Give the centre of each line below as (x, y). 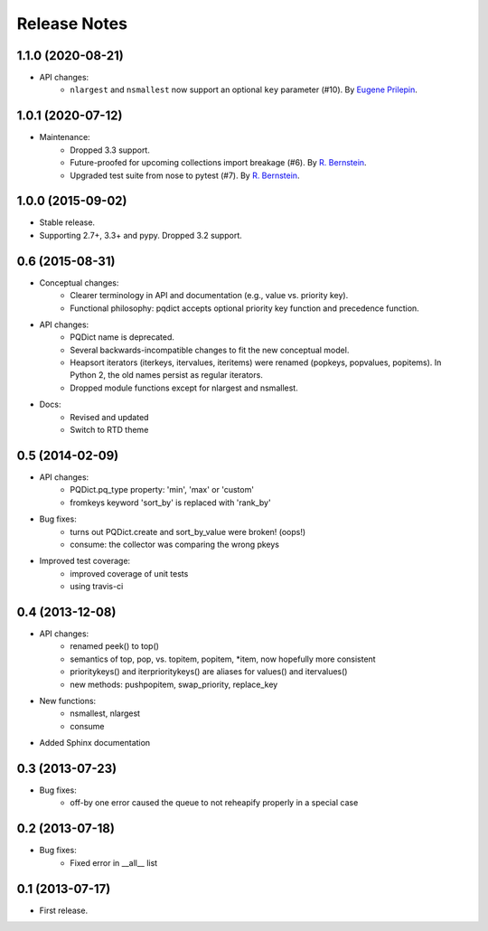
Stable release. (67, 222)
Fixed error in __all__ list (114, 862)
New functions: (68, 701)
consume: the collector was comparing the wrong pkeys (175, 544)
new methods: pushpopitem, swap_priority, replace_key (174, 684)
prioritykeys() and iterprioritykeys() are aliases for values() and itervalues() (209, 672)
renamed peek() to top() (115, 646)
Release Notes (72, 24)
